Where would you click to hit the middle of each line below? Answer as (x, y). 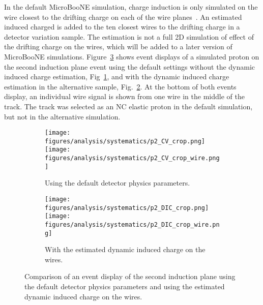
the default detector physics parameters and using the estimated (125, 286)
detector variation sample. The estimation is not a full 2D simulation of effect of (129, 36)
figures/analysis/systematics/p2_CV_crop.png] (125, 141)
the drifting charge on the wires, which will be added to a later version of (118, 47)
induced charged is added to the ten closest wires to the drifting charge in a (122, 27)
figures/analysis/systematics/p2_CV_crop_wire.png (132, 158)
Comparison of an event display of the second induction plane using (130, 276)
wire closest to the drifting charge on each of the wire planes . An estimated (123, 17)
